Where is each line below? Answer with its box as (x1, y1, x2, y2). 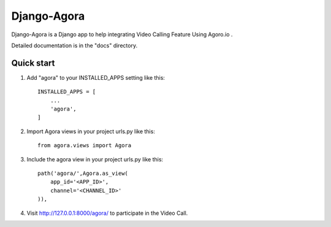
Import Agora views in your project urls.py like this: (26, 128, 156, 135)
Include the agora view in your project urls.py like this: (26, 155, 164, 163)
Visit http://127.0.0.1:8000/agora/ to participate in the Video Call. (26, 209, 188, 217)
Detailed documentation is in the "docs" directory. (11, 42, 138, 49)
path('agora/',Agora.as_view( (37, 169, 129, 177)
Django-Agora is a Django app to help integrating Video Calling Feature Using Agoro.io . (11, 31, 233, 38)
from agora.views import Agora (37, 142, 132, 149)
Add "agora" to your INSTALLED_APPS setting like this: (26, 74, 165, 81)
